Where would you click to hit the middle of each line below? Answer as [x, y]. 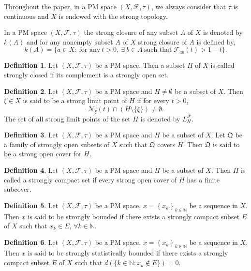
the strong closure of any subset [131, 32]
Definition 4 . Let [31, 170]
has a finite [203, 179]
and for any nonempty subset [70, 41]
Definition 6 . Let [31, 242]
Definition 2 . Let [31, 91]
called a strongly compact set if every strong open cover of [90, 179]
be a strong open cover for [43, 154]
